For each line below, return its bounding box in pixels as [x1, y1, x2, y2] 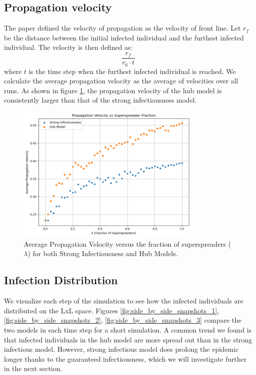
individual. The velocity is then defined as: [4, 42, 133, 52]
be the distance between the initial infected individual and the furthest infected [4, 32, 244, 42]
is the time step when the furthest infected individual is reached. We [29, 66, 236, 76]
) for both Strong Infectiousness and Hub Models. [28, 248, 178, 259]
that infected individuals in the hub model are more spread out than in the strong [4, 334, 252, 344]
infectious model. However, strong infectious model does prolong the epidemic [4, 344, 239, 354]
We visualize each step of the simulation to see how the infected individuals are [4, 296, 244, 306]
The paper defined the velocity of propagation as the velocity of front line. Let [4, 23, 241, 33]
